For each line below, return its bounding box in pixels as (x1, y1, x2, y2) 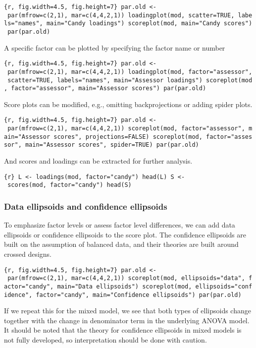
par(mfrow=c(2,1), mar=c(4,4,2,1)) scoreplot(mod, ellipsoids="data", (7, 275, 245, 282)
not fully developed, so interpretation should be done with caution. (4, 334, 207, 345)
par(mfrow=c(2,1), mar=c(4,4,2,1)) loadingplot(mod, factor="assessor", (7, 68, 253, 75)
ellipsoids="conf (195, 283, 253, 290)
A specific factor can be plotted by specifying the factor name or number (4, 42, 225, 53)
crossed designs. (4, 248, 51, 259)
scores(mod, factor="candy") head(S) (7, 181, 132, 189)
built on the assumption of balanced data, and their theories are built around (4, 239, 239, 249)
